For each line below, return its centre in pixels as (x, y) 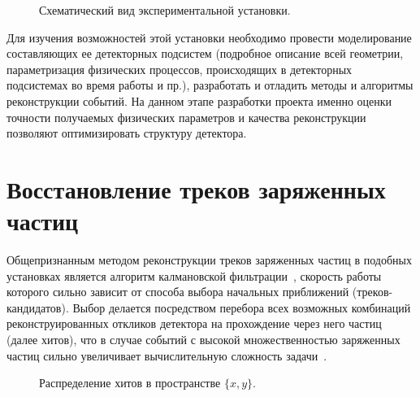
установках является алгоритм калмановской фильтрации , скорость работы (194, 275)
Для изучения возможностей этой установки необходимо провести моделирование (209, 37)
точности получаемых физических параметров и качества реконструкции (186, 117)
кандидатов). (38, 307)
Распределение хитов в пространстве (130, 383)
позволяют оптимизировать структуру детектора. (127, 133)
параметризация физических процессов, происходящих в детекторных (180, 69)
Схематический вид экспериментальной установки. (165, 10)
